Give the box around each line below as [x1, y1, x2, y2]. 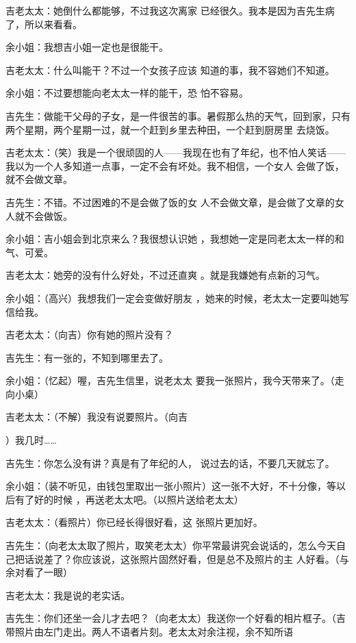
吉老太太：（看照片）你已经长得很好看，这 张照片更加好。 [5, 515, 263, 529]
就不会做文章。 [5, 172, 73, 186]
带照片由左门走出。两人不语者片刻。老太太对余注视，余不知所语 [5, 625, 293, 638]
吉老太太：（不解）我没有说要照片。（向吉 [5, 409, 188, 424]
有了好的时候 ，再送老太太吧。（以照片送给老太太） [14, 492, 244, 506]
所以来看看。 [24, 16, 82, 31]
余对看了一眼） [5, 565, 73, 579]
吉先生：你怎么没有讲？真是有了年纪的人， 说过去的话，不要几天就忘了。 [5, 455, 335, 470]
